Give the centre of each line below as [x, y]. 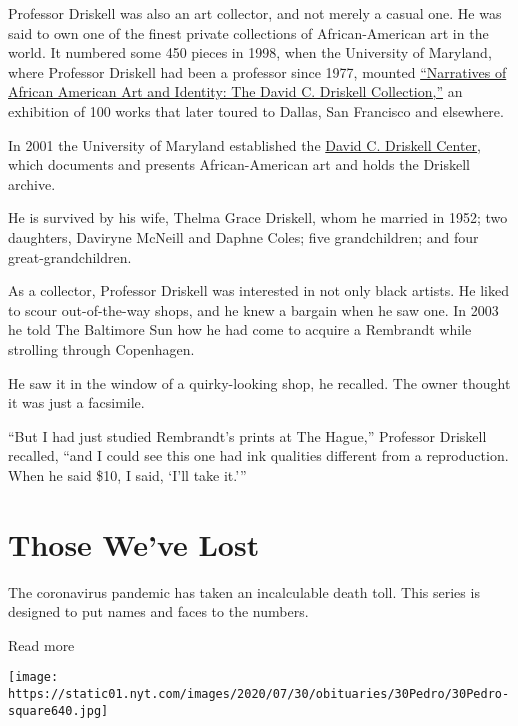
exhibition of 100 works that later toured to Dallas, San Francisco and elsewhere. [256, 110]
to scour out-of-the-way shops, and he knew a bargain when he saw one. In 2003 [253, 309]
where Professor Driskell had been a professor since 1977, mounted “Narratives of [257, 71]
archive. [32, 183]
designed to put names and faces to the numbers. [158, 611]
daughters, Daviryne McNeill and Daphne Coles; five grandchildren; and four [243, 236]
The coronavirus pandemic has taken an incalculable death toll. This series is [244, 591]
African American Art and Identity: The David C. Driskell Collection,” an [235, 91]
